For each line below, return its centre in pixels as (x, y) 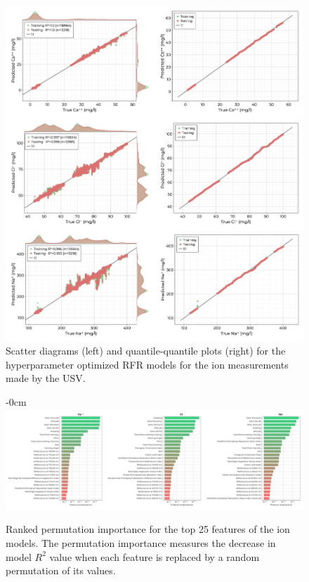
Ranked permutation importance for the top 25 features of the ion (148, 529)
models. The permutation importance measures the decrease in (141, 543)
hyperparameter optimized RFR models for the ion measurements (147, 364)
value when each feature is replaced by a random (154, 556)
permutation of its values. (61, 570)
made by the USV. (46, 378)
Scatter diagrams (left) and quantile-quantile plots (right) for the (146, 351)
